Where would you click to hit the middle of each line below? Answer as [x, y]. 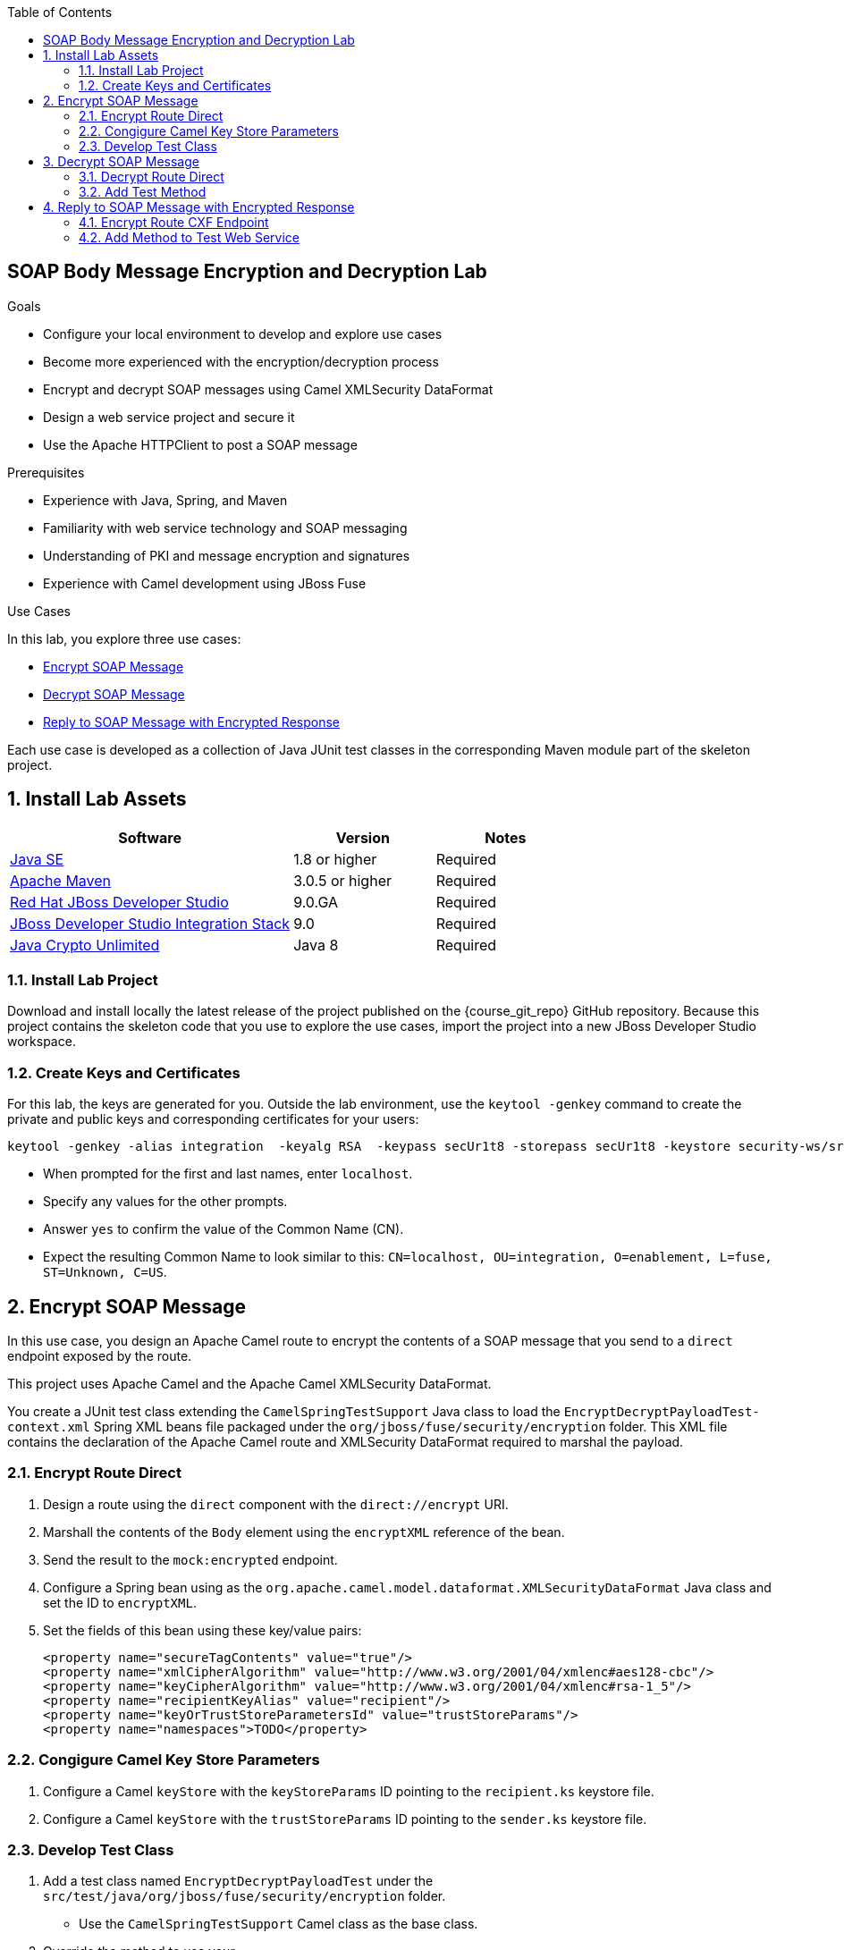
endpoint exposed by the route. [100, 1356]
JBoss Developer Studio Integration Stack [150, 923]
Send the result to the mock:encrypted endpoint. [190, 1559]
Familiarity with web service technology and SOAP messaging [225, 528]
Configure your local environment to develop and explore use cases [243, 333]
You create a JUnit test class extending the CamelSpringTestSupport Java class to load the [284, 1412]
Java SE [37, 859]
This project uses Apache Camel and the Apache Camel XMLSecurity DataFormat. [249, 1384]
